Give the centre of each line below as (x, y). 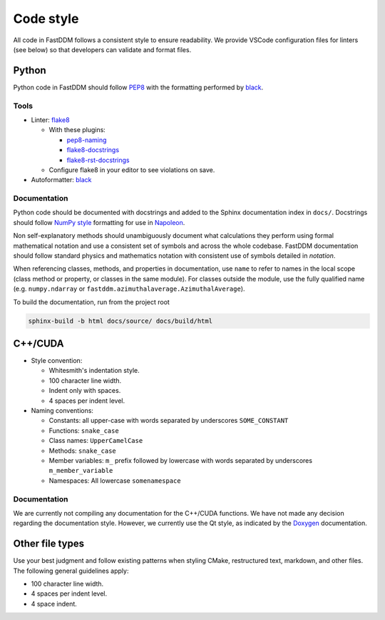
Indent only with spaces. (85, 391)
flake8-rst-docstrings (98, 160)
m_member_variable (81, 471)
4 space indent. (54, 604)
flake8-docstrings (93, 150)
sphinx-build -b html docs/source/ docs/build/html (120, 321)
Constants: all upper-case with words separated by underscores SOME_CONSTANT (169, 421)
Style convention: (57, 361)
